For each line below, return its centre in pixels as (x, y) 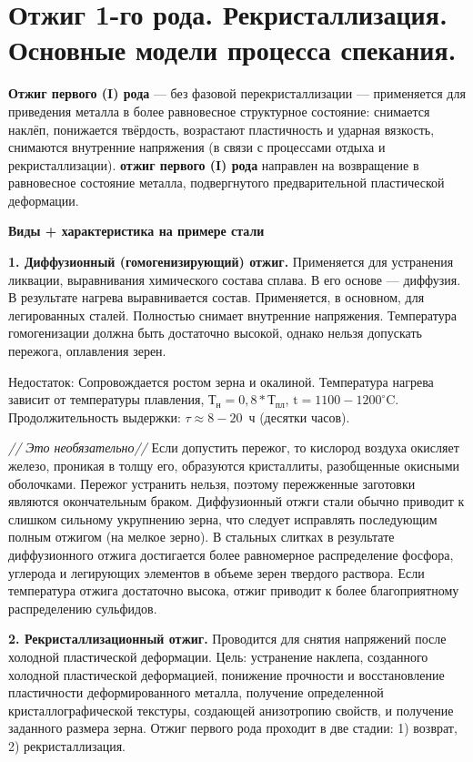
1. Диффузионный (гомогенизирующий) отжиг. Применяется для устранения (231, 262)
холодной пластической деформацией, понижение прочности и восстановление (226, 674)
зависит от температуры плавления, (106, 399)
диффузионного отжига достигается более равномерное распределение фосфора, (231, 554)
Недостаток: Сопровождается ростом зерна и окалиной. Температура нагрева (221, 381)
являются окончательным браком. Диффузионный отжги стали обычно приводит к (236, 501)
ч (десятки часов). (299, 417)
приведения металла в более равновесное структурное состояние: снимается (219, 111)
